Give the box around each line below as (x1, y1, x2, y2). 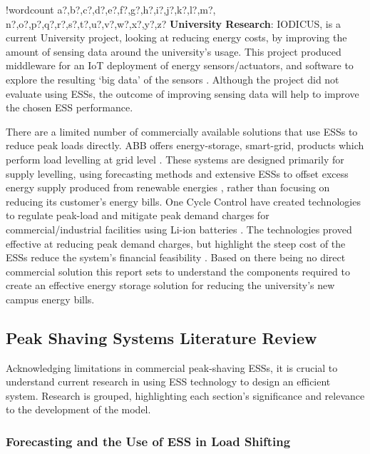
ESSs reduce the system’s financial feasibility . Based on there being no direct (6, 250, 346, 265)
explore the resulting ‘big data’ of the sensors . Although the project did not (6, 71, 339, 86)
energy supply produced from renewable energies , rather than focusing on (6, 180, 330, 195)
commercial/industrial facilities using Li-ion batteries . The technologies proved (6, 221, 352, 236)
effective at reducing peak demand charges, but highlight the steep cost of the (6, 236, 346, 251)
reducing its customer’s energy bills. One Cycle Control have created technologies (6, 193, 361, 208)
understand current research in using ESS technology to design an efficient (6, 374, 331, 389)
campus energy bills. (6, 291, 95, 306)
